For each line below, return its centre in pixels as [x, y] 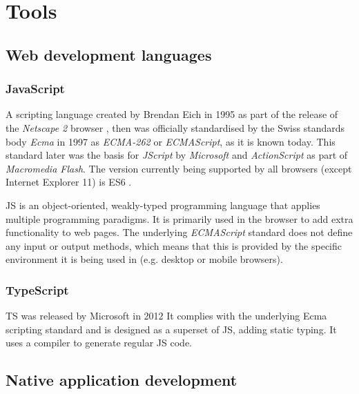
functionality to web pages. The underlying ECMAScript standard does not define [179, 232]
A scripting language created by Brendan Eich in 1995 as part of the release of [172, 114]
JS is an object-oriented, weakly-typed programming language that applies [163, 205]
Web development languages [109, 54]
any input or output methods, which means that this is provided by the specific [174, 245]
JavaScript [35, 89]
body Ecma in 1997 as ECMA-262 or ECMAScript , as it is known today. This [171, 141]
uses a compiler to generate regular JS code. [99, 343]
